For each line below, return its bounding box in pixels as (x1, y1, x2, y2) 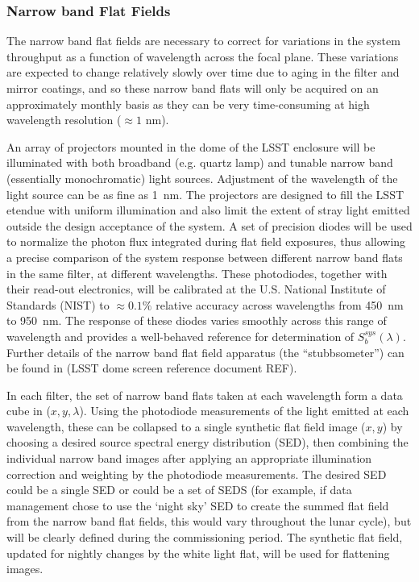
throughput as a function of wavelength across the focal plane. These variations (6, 48, 399, 64)
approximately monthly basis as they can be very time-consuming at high (6, 95, 370, 112)
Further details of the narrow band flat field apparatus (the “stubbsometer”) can (6, 343, 404, 360)
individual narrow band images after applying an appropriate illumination (6, 450, 372, 467)
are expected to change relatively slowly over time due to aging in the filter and (6, 64, 400, 81)
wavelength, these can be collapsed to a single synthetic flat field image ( (6, 418, 366, 434)
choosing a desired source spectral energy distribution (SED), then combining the (6, 434, 409, 451)
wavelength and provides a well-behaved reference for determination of (6, 327, 355, 344)
